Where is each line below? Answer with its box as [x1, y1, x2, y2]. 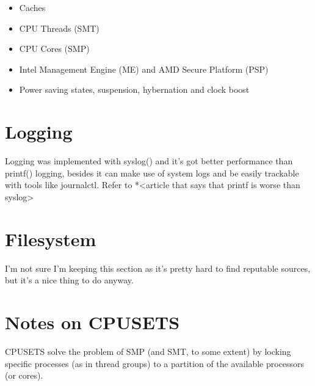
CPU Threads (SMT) [19, 21, 100, 34]
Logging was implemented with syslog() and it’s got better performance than [5, 155, 293, 167]
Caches [19, 1, 46, 13]
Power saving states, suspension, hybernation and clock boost [19, 83, 250, 96]
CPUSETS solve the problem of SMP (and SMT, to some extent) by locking [5, 344, 291, 357]
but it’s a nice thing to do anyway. [5, 274, 134, 286]
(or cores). [5, 369, 43, 382]
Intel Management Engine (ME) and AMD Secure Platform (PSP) [19, 62, 269, 75]
